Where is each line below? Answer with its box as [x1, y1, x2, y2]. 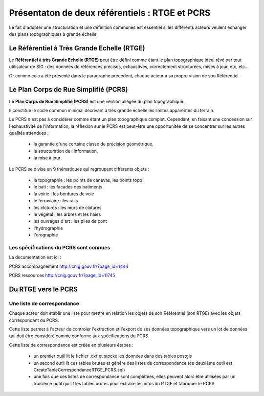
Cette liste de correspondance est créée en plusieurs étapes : [9, 342, 134, 348]
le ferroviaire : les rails [33, 198, 78, 204]
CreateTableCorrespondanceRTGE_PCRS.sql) [33, 367, 125, 373]
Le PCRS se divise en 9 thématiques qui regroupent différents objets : [9, 166, 150, 172]
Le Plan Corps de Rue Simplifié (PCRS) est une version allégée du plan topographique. [9, 98, 185, 104]
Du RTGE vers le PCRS [9, 285, 78, 293]
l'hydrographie [33, 225, 63, 231]
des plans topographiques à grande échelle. [9, 31, 98, 37]
